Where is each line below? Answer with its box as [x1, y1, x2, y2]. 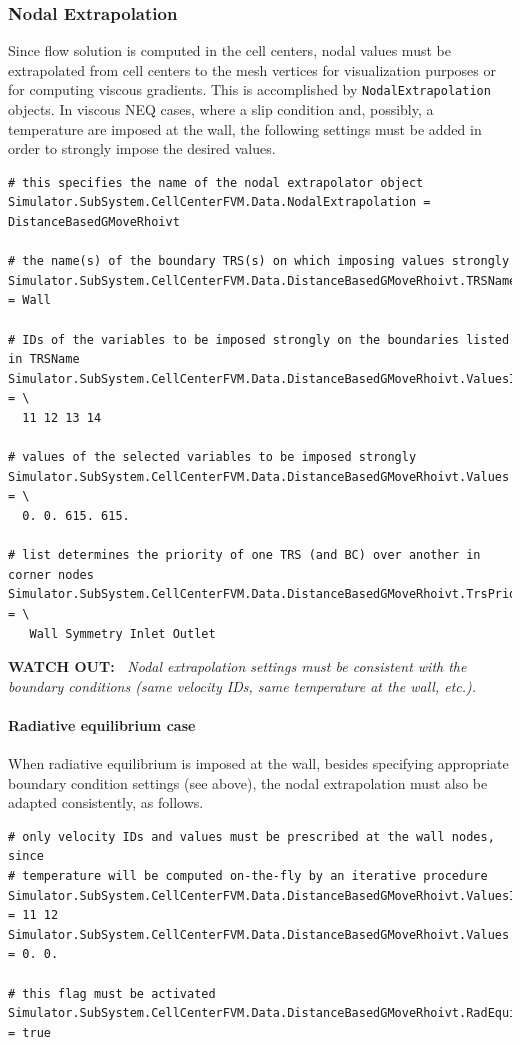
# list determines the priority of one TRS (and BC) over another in [8, 548, 481, 563]
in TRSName [8, 352, 80, 367]
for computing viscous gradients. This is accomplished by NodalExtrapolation [8, 79, 491, 100]
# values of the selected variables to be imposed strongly [8, 450, 417, 465]
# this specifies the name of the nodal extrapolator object [8, 175, 424, 190]
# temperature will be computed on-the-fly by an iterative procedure [8, 869, 488, 884]
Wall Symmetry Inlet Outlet [29, 626, 216, 641]
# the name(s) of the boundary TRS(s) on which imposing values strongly [8, 254, 510, 269]
